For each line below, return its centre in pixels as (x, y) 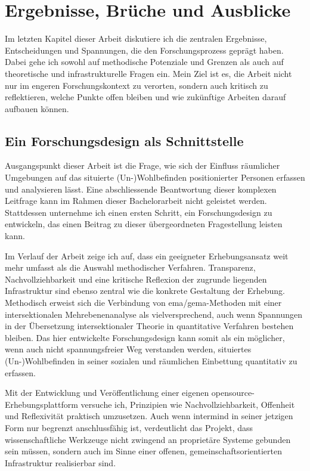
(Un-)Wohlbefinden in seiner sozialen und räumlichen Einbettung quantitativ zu (151, 360)
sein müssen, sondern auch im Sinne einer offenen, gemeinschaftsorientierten (143, 451)
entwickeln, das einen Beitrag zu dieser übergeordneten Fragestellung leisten (144, 224)
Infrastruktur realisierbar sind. (61, 462)
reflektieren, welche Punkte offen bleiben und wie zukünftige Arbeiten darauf (145, 97)
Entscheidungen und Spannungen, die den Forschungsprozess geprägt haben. (144, 50)
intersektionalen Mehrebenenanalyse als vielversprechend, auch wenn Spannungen (154, 314)
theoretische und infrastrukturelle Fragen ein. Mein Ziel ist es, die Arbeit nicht (148, 73)
